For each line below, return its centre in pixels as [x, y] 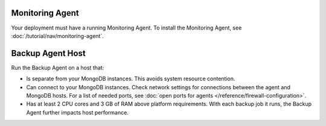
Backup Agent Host [48, 53]
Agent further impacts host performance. [78, 112]
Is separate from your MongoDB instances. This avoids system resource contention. [131, 79]
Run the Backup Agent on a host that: [58, 68]
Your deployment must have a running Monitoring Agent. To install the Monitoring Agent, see [126, 28]
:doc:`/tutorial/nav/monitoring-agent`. [57, 36]
